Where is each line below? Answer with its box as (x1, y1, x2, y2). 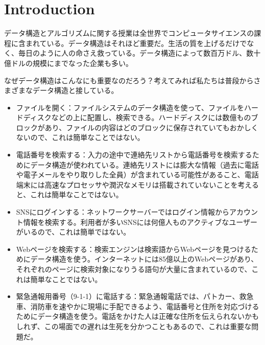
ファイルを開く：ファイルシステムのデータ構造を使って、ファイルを (16, 102, 244, 112)
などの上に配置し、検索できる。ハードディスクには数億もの (51, 112, 251, 123)
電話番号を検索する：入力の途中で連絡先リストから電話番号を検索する (16, 149, 252, 160)
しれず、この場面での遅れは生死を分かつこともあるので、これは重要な (16, 320, 252, 331)
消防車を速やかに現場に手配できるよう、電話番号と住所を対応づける (30, 301, 259, 311)
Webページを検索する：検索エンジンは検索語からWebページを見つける (16, 243, 251, 254)
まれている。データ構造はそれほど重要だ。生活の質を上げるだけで (25, 37, 247, 48)
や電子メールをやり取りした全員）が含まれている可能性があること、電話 (16, 169, 259, 180)
